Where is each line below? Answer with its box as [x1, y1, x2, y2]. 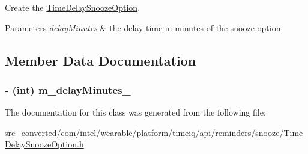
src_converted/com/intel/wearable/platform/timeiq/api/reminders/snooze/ [5, 126, 284, 138]
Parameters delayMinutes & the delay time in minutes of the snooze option [5, 21, 281, 34]
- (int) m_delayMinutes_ [5, 82, 131, 97]
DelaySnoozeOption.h [5, 138, 84, 150]
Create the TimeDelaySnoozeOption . [5, 1, 140, 13]
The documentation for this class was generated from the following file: [5, 106, 266, 119]
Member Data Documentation [5, 51, 196, 69]
